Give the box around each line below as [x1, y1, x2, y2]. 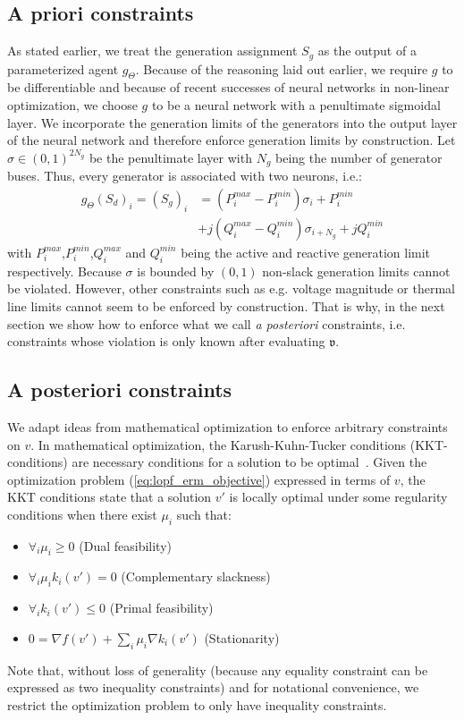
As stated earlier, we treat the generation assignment [7, 41, 298, 60]
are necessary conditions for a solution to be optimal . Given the [72, 453, 427, 471]
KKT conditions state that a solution [7, 487, 212, 506]
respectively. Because [7, 261, 122, 280]
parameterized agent [7, 59, 119, 78]
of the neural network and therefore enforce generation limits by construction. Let [7, 131, 456, 149]
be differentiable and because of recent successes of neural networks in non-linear [7, 78, 450, 97]
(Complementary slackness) [121, 567, 271, 586]
